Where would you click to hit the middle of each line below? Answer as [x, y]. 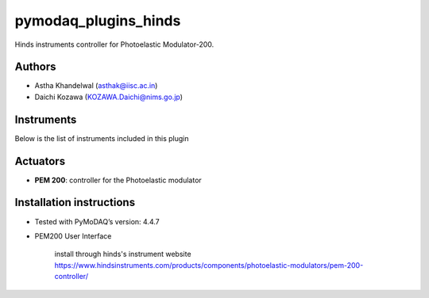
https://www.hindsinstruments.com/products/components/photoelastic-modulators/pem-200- [209, 265]
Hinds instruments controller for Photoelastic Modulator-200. [114, 44]
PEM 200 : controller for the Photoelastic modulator [118, 180]
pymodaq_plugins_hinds [98, 21]
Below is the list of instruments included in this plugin [102, 138]
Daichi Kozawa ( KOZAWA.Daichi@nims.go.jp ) [108, 97]
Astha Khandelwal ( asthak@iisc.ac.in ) [96, 86]
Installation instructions [75, 202]
